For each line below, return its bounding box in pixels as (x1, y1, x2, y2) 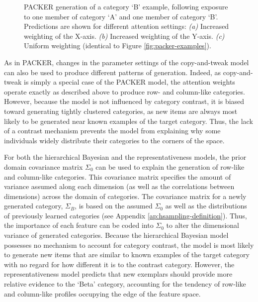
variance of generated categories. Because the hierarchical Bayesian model (4, 230, 229, 240)
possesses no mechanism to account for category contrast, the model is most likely (4, 239, 254, 250)
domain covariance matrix (4, 161, 83, 172)
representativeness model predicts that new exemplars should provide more (4, 269, 233, 279)
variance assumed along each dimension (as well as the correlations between (4, 181, 235, 192)
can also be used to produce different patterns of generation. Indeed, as (4, 67, 221, 77)
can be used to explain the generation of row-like (95, 161, 245, 172)
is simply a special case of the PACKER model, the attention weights (24, 77, 235, 87)
